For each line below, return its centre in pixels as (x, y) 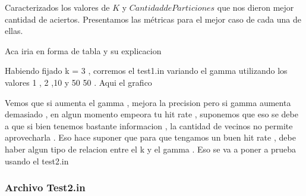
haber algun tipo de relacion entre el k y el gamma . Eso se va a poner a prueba (151, 149)
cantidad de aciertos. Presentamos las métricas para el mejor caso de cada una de (153, 19)
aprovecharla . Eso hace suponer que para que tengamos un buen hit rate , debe (150, 137)
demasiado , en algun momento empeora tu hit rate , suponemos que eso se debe (152, 114)
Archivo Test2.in (45, 187)
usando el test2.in (37, 161)
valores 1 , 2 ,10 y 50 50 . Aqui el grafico (78, 82)
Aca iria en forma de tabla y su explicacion (83, 50)
